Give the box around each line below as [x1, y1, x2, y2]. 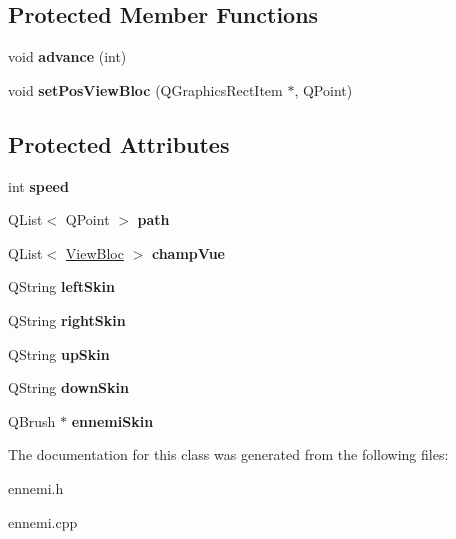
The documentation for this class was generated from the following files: [8, 444, 449, 465]
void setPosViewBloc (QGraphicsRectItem [8, 79, 283, 100]
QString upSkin [8, 343, 110, 364]
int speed [8, 175, 69, 196]
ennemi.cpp [8, 511, 78, 532]
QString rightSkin [8, 309, 126, 330]
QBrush [8, 410, 56, 431]
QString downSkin [8, 377, 129, 398]
